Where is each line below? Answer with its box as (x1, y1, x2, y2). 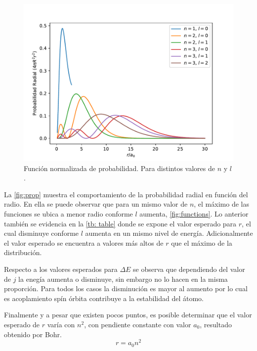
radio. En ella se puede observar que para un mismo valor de (4, 199, 188, 209)
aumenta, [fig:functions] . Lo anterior (139, 208, 249, 219)
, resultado (200, 319, 232, 329)
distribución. (4, 247, 42, 258)
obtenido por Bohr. (4, 329, 62, 339)
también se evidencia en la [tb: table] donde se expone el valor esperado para (4, 218, 237, 228)
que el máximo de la (171, 237, 232, 248)
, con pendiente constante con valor (84, 319, 191, 329)
